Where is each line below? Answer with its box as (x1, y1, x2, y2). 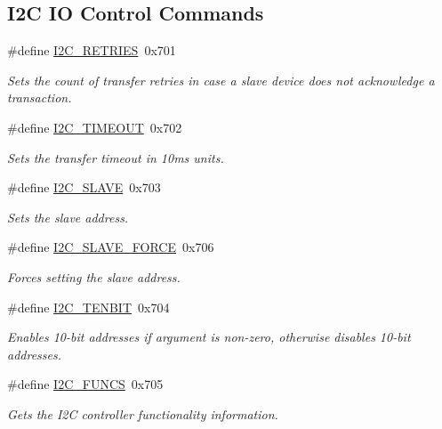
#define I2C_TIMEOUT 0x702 (7, 117, 182, 136)
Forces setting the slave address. (7, 267, 181, 286)
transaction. (7, 88, 72, 107)
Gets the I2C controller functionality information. (7, 404, 278, 423)
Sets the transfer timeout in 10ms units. (7, 148, 224, 166)
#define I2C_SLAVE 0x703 (7, 178, 161, 197)
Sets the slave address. (7, 207, 129, 226)
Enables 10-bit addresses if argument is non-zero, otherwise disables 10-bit (7, 328, 411, 346)
